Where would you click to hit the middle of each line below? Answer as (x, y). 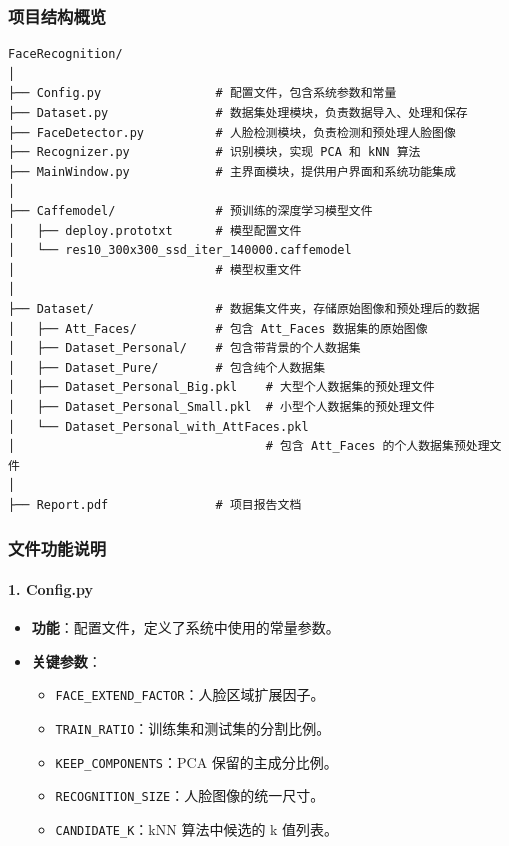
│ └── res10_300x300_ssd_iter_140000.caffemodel (180, 250)
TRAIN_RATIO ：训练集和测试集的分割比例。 (193, 727)
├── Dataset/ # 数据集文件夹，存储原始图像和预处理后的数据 (244, 308)
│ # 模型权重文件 (155, 269)
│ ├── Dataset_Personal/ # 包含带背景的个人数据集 (184, 348)
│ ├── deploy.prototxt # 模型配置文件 (155, 230)
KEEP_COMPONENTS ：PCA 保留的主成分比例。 (196, 761)
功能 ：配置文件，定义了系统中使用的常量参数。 (185, 627)
